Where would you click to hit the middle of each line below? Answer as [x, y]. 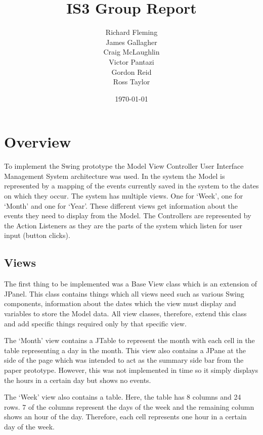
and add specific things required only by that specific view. [95, 323]
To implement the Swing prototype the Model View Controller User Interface [124, 166]
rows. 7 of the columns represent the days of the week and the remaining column [129, 406]
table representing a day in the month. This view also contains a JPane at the [125, 350]
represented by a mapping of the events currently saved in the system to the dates [131, 186]
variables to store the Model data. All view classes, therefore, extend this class [125, 313]
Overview [38, 142]
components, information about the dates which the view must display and [120, 303]
